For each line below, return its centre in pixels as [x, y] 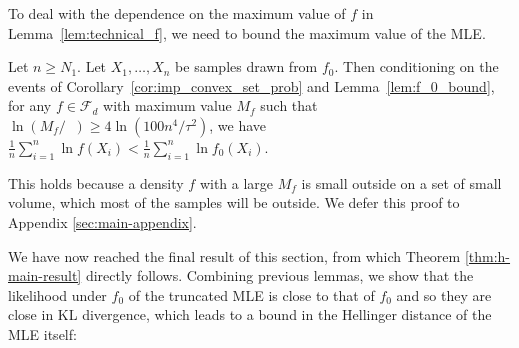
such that [289, 105]
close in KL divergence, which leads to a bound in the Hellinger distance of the [250, 314]
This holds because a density [96, 182]
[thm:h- [487, 255]
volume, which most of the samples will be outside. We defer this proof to [234, 202]
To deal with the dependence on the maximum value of [177, 13]
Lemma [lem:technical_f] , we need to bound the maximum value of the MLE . [247, 32]
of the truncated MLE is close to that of [251, 294]
